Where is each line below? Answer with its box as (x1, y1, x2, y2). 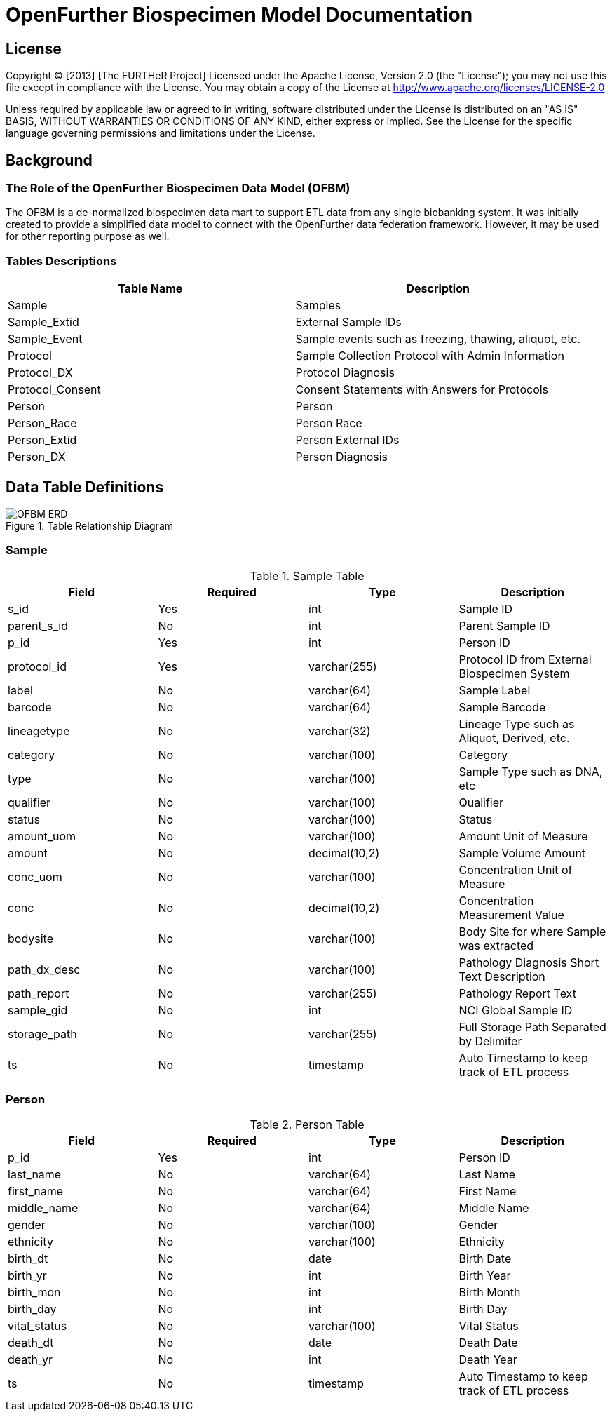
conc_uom (8, 869, 62, 884)
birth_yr (8, 1268, 47, 1283)
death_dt (8, 1336, 54, 1350)
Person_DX (8, 450, 66, 464)
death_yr (8, 1352, 53, 1367)
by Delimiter (458, 1033, 522, 1048)
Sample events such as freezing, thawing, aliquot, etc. (295, 332, 580, 347)
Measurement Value (458, 907, 564, 922)
